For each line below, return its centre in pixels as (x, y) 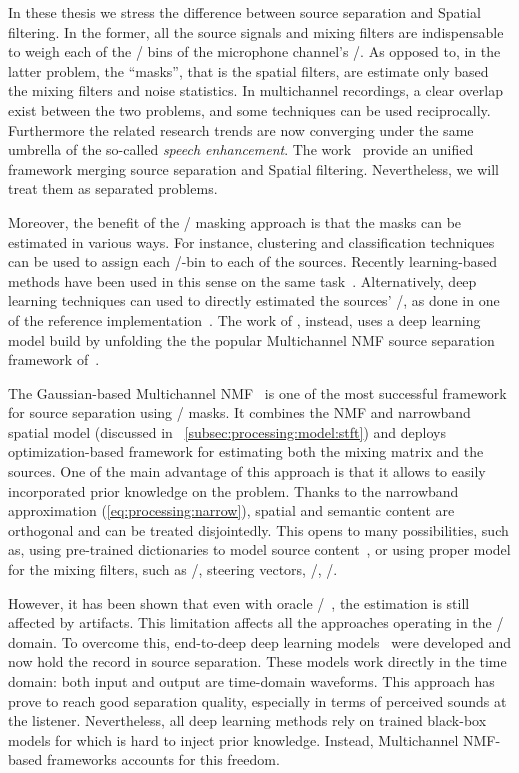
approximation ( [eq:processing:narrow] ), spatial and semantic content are (231, 510)
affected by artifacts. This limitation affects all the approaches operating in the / (256, 622)
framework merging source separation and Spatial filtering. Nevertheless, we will (253, 168)
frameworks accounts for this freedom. (163, 759)
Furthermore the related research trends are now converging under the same (241, 129)
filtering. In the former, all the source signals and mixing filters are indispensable (256, 31)
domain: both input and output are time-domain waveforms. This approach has (251, 681)
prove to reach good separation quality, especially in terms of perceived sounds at (257, 700)
